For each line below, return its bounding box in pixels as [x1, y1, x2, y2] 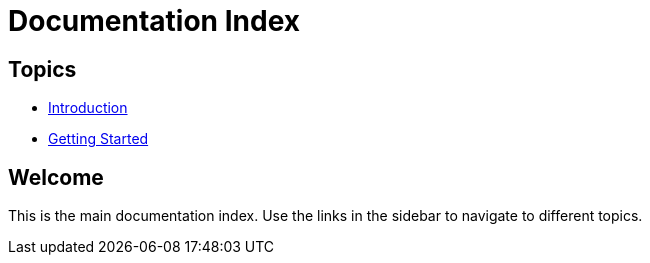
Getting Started [48, 130, 149, 148]
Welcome [8, 164, 104, 190]
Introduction [48, 99, 128, 117]
